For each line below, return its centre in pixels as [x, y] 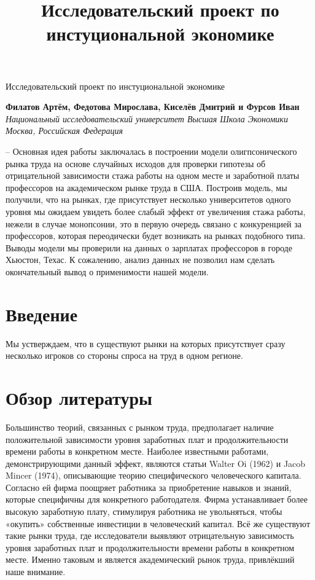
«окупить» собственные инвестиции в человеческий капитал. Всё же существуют [158, 523]
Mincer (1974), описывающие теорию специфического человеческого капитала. [154, 475]
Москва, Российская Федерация [64, 131]
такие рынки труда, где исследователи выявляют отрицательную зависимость [150, 535]
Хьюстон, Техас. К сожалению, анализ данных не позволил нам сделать [140, 260]
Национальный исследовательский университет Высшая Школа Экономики [147, 118]
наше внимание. [36, 572]
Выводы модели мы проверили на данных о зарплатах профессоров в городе [149, 247]
